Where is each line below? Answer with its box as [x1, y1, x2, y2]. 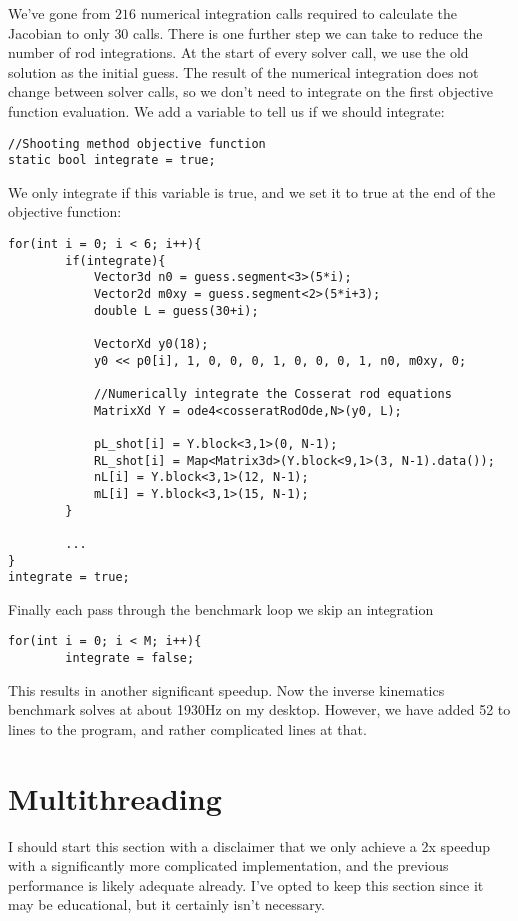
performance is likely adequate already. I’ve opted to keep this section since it [8, 874, 484, 895]
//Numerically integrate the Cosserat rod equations [93, 386, 452, 401]
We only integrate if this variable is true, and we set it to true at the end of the [8, 181, 496, 202]
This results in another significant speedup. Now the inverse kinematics [8, 679, 445, 700]
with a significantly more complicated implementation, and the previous [8, 855, 449, 876]
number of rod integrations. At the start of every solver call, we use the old [8, 42, 469, 63]
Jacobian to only [8, 22, 110, 43]
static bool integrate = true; [8, 153, 216, 168]
